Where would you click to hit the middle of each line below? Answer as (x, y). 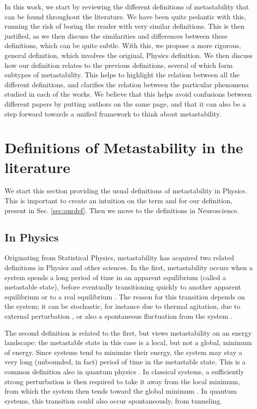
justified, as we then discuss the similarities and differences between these (116, 35)
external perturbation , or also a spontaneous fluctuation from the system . (119, 316)
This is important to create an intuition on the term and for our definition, (119, 201)
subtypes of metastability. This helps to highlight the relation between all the (122, 75)
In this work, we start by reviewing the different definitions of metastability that (127, 6)
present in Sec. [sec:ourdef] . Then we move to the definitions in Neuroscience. (122, 210)
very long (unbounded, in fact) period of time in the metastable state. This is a (125, 362)
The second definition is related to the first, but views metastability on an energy (128, 332)
